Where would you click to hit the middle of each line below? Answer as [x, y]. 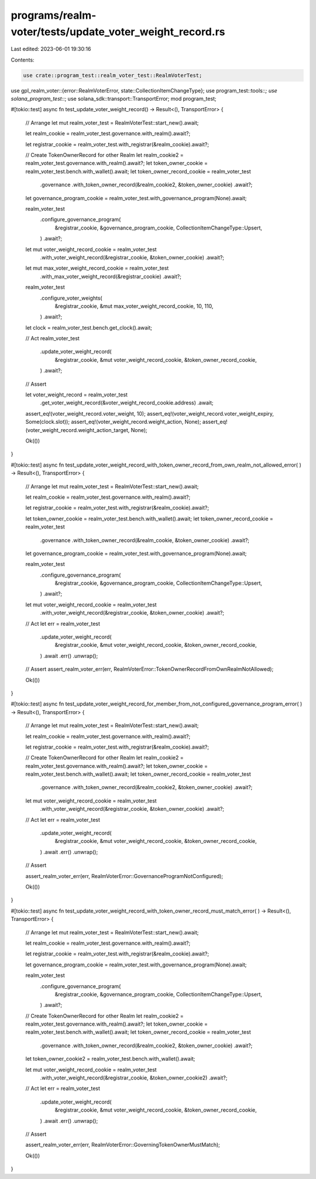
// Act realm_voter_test [53, 338]
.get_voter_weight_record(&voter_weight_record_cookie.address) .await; [127, 403]
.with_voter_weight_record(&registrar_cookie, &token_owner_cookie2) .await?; [134, 1078]
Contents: [23, 60]
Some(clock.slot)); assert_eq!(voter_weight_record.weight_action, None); [113, 422]
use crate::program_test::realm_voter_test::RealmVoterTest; [113, 75]
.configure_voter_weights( [71, 298]
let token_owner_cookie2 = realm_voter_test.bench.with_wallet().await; [110, 1059]
